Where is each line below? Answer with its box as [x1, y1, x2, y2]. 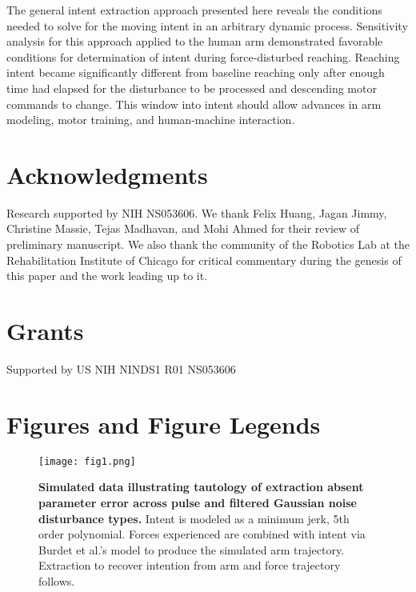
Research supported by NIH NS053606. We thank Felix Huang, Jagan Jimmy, [6, 204, 387, 221]
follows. [38, 572, 75, 589]
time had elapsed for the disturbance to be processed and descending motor [6, 79, 377, 96]
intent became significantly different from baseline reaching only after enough [6, 64, 385, 81]
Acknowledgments [6, 158, 208, 190]
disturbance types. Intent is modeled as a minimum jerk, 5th [38, 510, 350, 526]
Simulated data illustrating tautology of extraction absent [38, 478, 364, 495]
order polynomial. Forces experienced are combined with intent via [38, 526, 366, 542]
